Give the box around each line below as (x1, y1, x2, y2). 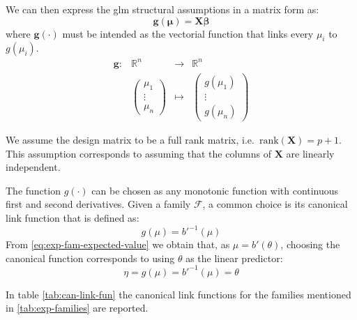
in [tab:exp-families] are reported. (6, 300, 149, 315)
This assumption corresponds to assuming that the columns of (6, 146, 272, 160)
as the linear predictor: (185, 250, 283, 265)
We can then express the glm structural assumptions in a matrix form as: (6, 2, 319, 16)
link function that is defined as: (6, 211, 139, 225)
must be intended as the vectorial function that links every (62, 26, 314, 40)
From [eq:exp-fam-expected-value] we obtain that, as (6, 237, 230, 252)
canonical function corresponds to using (6, 250, 175, 265)
